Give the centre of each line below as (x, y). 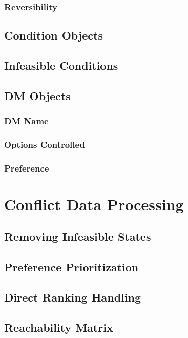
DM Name (26, 121)
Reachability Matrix (59, 327)
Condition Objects (54, 35)
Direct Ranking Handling (73, 297)
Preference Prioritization (71, 267)
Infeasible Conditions (61, 65)
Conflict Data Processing (94, 204)
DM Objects (37, 95)
